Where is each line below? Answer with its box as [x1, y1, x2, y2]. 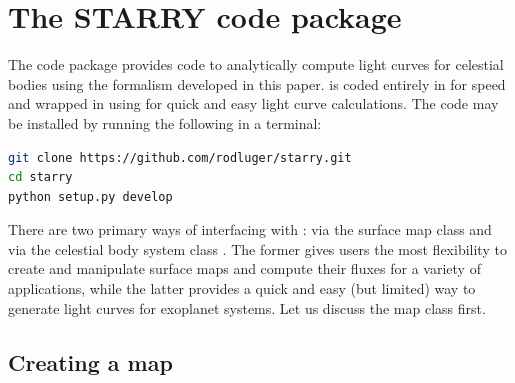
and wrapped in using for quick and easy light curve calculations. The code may [8, 93, 499, 114]
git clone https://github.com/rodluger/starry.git [8, 150, 352, 165]
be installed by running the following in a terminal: [8, 112, 322, 133]
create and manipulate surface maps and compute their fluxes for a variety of [8, 258, 481, 279]
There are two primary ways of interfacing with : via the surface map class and [8, 219, 492, 240]
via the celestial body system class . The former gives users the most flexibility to [8, 238, 507, 259]
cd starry [8, 170, 73, 185]
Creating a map [8, 346, 173, 377]
